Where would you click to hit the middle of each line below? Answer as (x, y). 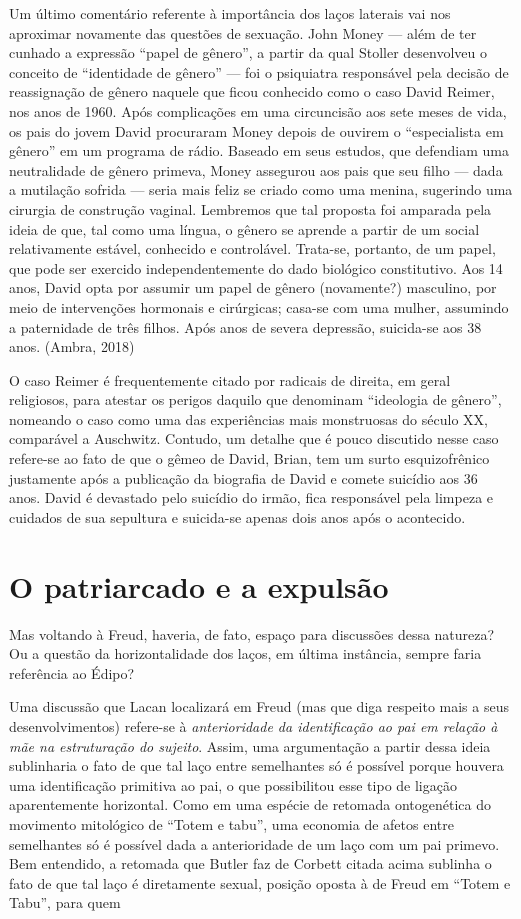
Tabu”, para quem (65, 902)
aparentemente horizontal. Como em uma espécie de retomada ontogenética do (250, 804)
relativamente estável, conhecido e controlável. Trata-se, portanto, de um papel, (252, 248)
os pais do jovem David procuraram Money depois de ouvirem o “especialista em (256, 130)
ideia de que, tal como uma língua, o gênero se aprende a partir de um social (244, 228)
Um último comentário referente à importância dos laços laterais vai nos (230, 13)
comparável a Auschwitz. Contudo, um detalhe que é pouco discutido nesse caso (254, 438)
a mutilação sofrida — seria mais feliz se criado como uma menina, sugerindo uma (261, 189)
